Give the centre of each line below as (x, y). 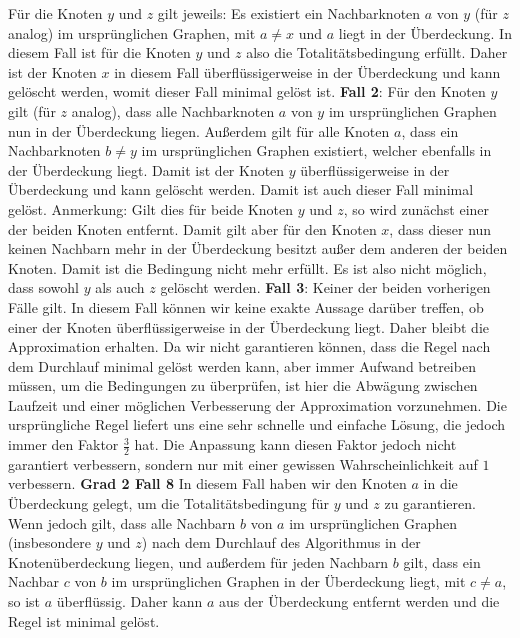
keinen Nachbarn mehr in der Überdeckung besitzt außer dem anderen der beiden (258, 248)
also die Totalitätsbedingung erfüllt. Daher (377, 52)
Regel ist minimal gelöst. (84, 620)
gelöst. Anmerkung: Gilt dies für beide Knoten (151, 208)
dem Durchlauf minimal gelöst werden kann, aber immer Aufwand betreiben (242, 365)
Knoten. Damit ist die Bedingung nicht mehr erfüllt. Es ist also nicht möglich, (247, 267)
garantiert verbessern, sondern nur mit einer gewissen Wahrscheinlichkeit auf (243, 463)
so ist (24, 601)
